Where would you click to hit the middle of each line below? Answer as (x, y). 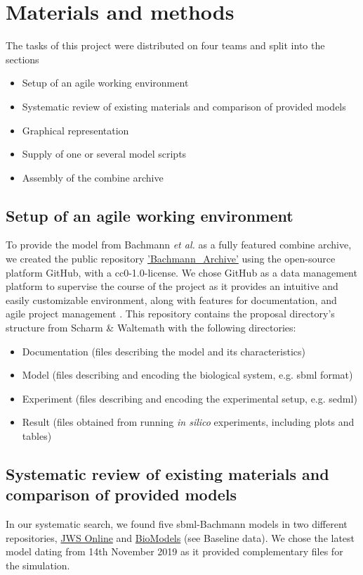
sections (22, 59)
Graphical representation (75, 130)
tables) (37, 436)
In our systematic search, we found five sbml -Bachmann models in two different (177, 524)
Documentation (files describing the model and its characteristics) (164, 351)
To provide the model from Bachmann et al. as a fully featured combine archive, (179, 245)
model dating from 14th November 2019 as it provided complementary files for (174, 551)
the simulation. (38, 565)
